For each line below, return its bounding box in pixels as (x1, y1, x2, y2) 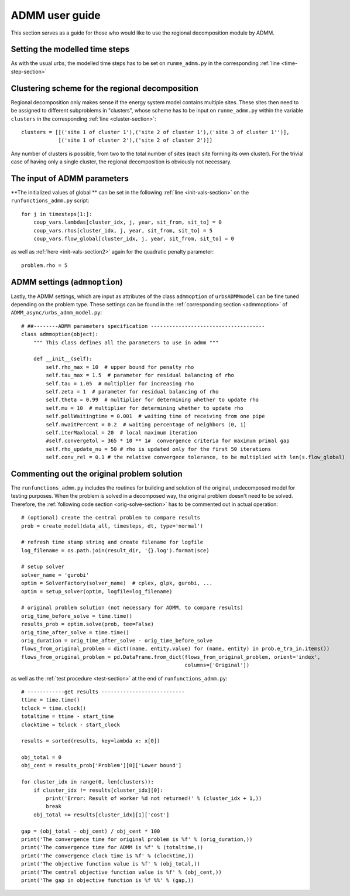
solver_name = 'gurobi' (21, 572, 90, 578)
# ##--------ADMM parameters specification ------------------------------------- (21, 323, 265, 329)
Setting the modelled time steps (11, 45, 130, 54)
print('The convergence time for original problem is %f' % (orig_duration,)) (21, 836, 253, 843)
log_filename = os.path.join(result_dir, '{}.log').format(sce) (21, 547, 210, 553)
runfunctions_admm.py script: (11, 197, 90, 204)
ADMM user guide (11, 9, 101, 22)
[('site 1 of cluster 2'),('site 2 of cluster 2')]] (58, 137, 213, 143)
